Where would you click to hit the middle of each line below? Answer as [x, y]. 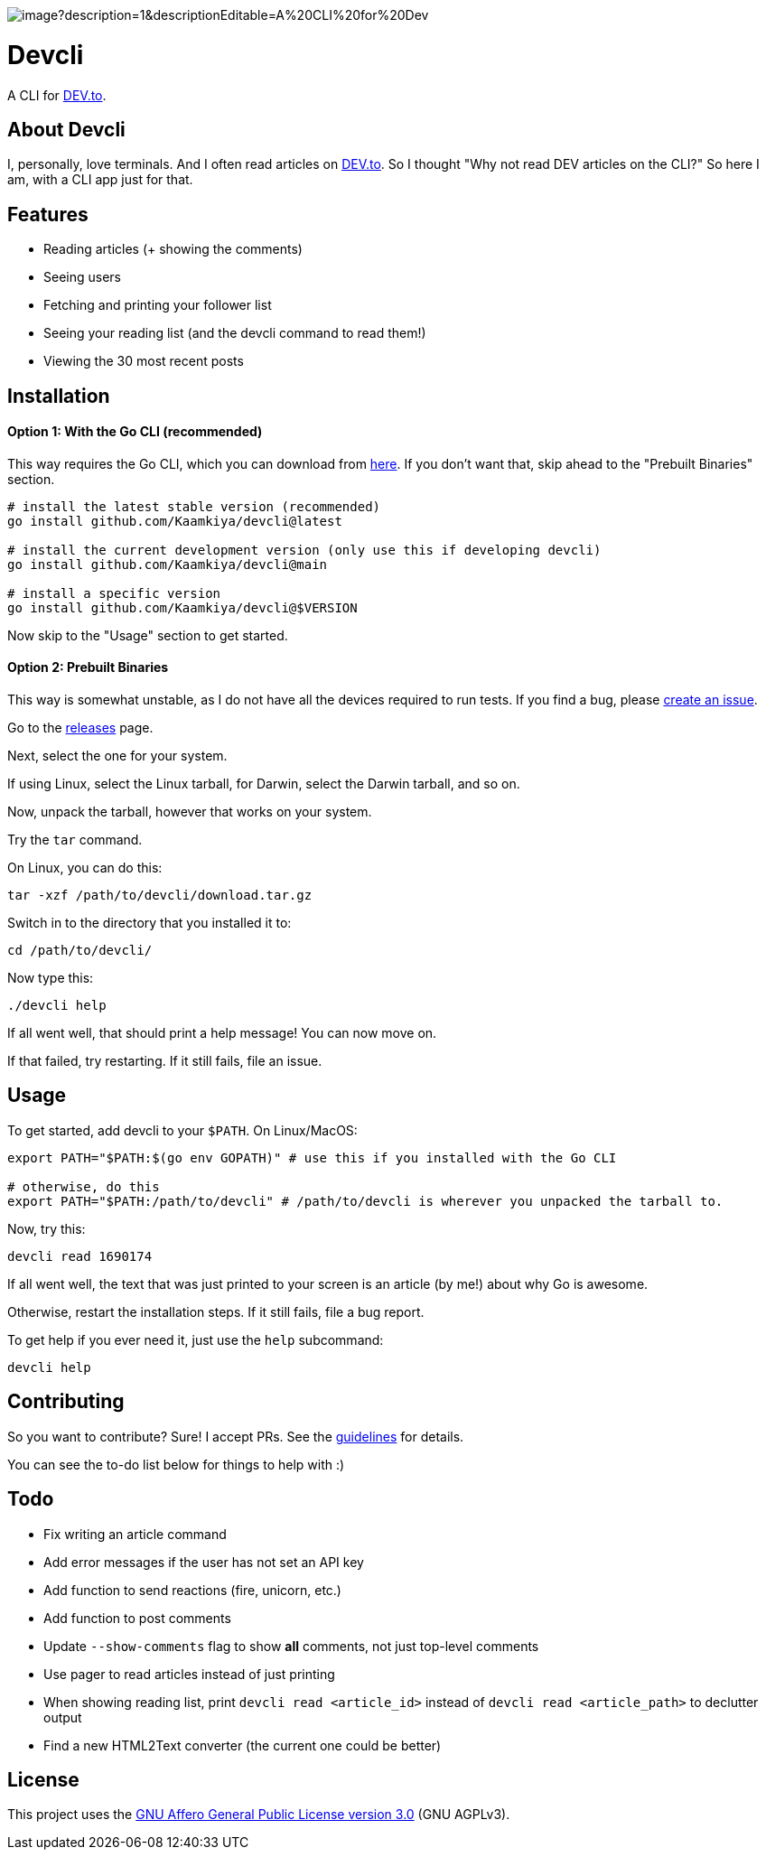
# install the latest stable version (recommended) [194, 506]
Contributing [66, 1402]
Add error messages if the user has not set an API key [204, 1562]
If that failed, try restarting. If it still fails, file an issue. [165, 1061]
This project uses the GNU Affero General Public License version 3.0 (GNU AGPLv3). [259, 1815]
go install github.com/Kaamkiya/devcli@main [168, 564]
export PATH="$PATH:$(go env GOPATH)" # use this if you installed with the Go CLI [312, 1157]
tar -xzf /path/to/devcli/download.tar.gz [160, 896]
